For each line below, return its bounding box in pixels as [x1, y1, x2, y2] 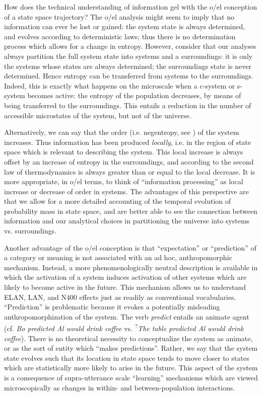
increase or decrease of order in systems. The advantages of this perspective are [4, 186, 249, 196]
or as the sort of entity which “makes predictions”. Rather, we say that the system [4, 343, 258, 353]
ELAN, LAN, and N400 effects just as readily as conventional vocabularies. [4, 291, 236, 302]
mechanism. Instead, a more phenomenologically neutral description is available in [4, 262, 258, 272]
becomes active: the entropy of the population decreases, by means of [27, 90, 241, 101]
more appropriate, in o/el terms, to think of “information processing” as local [4, 176, 243, 187]
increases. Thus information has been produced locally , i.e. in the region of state [4, 136, 251, 147]
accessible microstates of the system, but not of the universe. [4, 110, 191, 120]
